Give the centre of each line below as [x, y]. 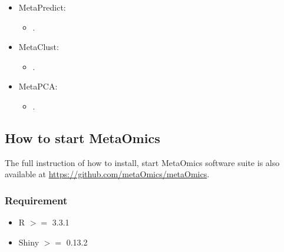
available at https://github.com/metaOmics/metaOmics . [107, 174]
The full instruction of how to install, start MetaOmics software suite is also [142, 162]
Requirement [36, 200]
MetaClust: [39, 47]
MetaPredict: [42, 7]
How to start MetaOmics [82, 137]
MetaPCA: [38, 86]
